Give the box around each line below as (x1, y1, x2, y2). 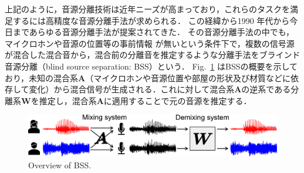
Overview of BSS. (28, 158, 92, 171)
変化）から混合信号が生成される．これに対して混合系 (29, 83, 235, 95)
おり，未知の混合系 (5, 71, 79, 84)
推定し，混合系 (39, 94, 97, 106)
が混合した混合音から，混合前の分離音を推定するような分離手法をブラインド (5, 49, 300, 61)
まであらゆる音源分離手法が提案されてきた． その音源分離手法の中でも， (12, 26, 295, 38)
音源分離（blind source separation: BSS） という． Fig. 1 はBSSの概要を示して (5, 60, 298, 72)
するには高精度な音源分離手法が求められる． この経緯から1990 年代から (12, 14, 290, 26)
